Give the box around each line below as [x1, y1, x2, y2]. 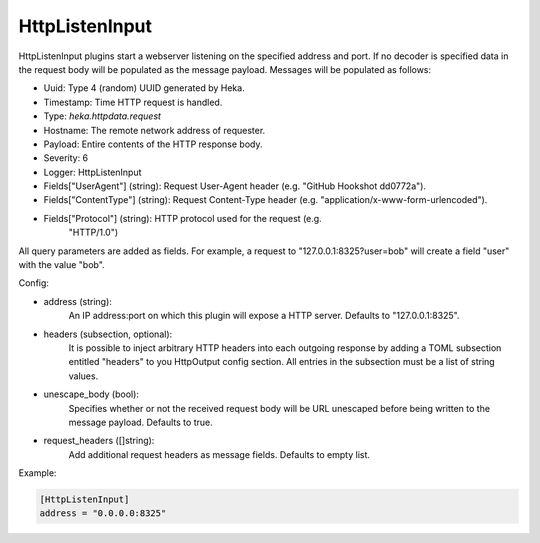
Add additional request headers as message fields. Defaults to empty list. [68, 448, 370, 460]
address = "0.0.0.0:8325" [39, 508, 167, 519]
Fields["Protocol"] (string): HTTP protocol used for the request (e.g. [43, 212, 322, 224]
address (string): [43, 295, 112, 307]
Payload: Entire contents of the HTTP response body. [43, 138, 264, 150]
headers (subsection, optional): [43, 328, 173, 340]
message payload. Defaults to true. [68, 416, 214, 428]
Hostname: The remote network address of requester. [43, 124, 266, 136]
